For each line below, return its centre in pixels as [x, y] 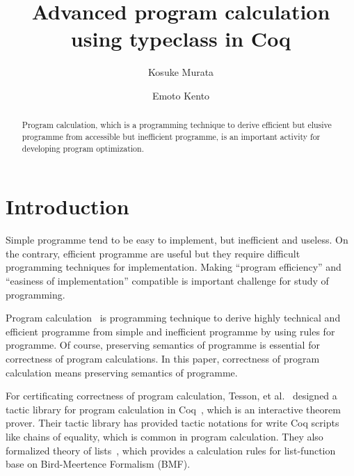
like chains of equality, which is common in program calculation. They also [164, 436]
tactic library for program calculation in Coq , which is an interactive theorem [173, 409]
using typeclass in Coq [181, 39]
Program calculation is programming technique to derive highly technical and [173, 318]
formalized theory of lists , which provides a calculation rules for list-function [171, 450]
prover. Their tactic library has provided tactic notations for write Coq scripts [172, 423]
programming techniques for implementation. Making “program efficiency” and [174, 267]
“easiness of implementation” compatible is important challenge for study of [167, 280]
